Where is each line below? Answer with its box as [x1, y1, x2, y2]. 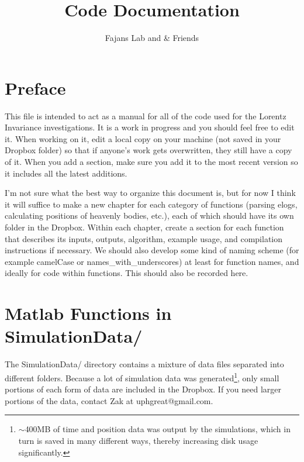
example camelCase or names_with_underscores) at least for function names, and [5, 255, 299, 267]
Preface [5, 75, 66, 99]
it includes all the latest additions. [5, 167, 127, 179]
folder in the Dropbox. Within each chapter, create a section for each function [5, 221, 284, 233]
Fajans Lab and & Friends [105, 32, 199, 44]
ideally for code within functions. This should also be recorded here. [5, 267, 248, 279]
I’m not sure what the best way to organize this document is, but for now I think [5, 187, 296, 199]
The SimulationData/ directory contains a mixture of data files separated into [5, 358, 284, 370]
